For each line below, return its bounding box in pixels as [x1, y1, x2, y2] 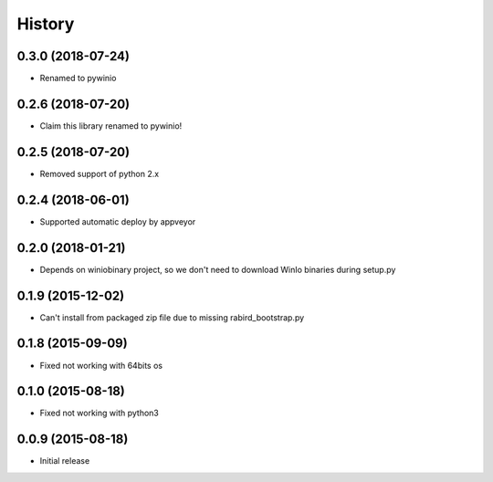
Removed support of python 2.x [39, 168, 160, 179]
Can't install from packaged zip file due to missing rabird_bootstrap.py [39, 311, 305, 323]
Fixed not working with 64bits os [39, 360, 163, 371]
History [16, 14, 75, 34]
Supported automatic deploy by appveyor [39, 215, 196, 227]
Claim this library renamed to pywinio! [39, 120, 183, 131]
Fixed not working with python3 [39, 407, 159, 419]
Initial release [39, 456, 90, 466]
